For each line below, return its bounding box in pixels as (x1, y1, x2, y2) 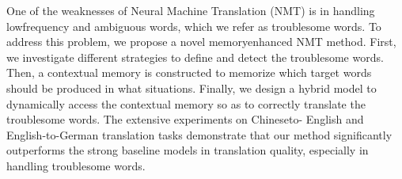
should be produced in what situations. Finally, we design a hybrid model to (6, 79, 377, 96)
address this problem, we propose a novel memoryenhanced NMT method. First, (6, 33, 396, 50)
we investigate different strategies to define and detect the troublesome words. (6, 48, 384, 65)
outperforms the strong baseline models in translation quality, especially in (6, 142, 369, 158)
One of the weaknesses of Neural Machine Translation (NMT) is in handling (6, 2, 375, 18)
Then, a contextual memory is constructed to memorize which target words (6, 64, 372, 81)
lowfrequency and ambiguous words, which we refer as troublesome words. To (6, 17, 381, 34)
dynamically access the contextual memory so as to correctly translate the (6, 95, 366, 112)
